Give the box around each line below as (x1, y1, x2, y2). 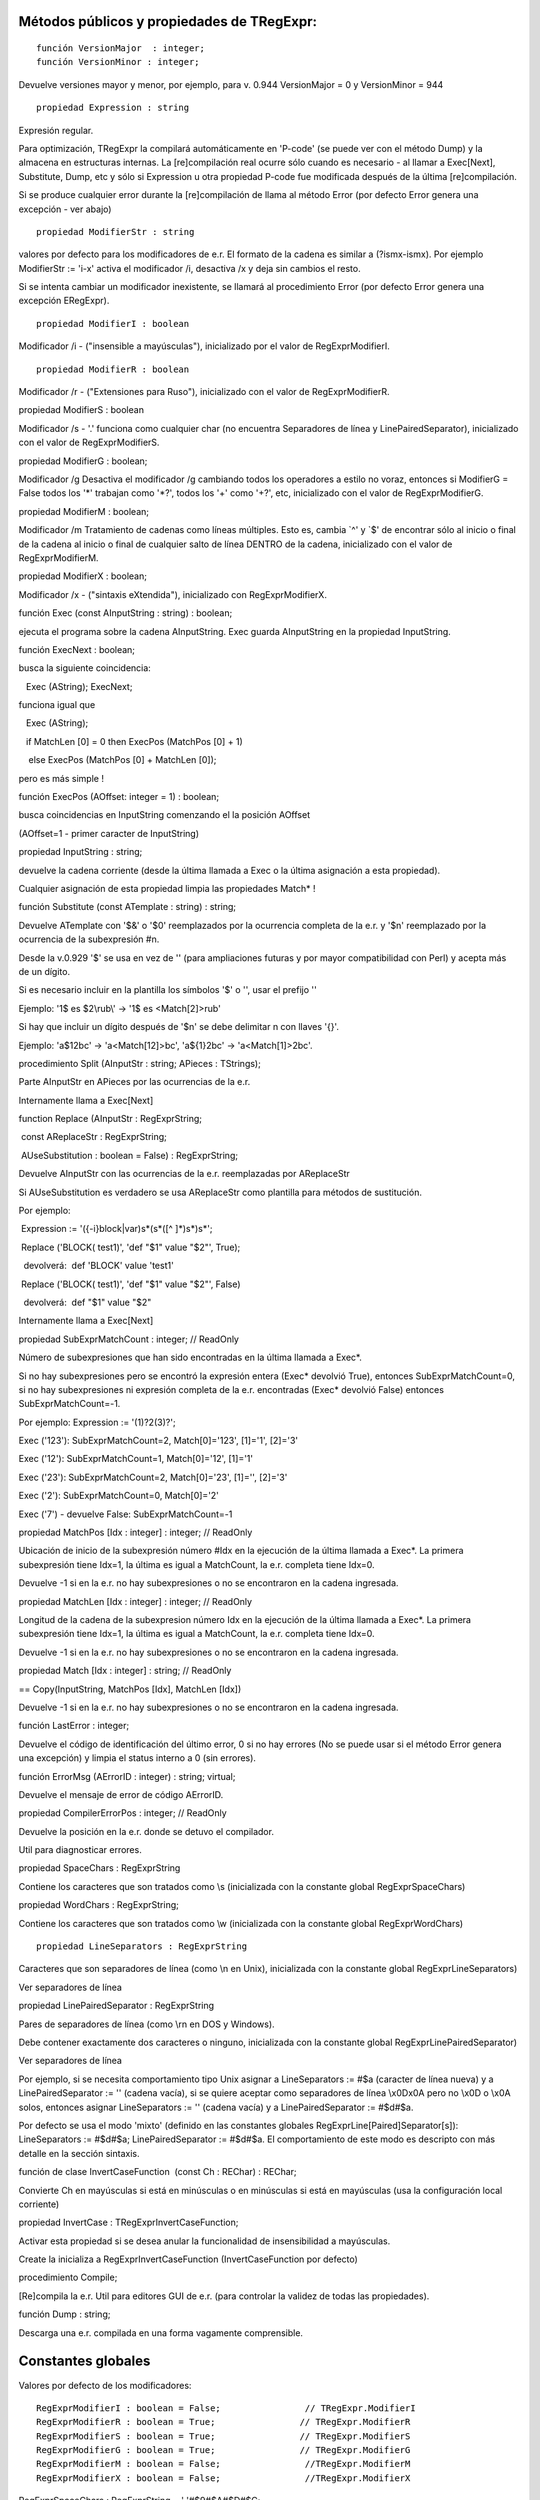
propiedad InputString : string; (18, 846, 143, 858)
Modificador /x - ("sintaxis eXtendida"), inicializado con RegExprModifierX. (18, 588, 327, 600)
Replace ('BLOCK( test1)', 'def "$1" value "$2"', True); (20, 1241, 241, 1253)
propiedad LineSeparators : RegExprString (36, 1941, 248, 1952)
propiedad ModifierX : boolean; (18, 570, 147, 582)
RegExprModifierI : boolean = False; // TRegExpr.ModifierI (36, 2402, 416, 2414)
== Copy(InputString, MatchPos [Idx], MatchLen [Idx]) (18, 1683, 242, 1695)
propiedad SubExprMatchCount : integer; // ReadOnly (18, 1333, 240, 1345)
